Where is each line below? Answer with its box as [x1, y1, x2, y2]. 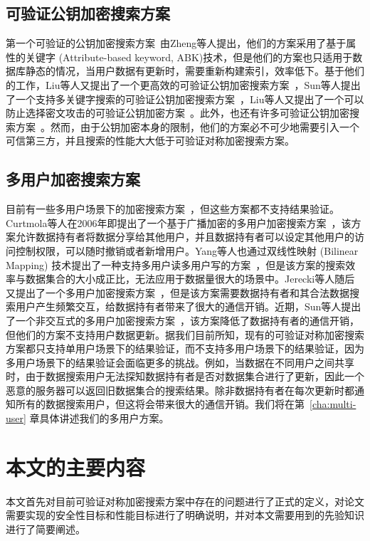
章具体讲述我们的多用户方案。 [29, 411, 169, 426]
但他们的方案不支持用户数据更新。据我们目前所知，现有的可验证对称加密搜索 [6, 327, 364, 342]
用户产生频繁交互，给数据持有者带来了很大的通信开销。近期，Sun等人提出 [15, 299, 361, 314]
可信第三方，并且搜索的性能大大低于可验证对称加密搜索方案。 [6, 133, 295, 148]
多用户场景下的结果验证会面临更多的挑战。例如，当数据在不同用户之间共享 [6, 354, 354, 369]
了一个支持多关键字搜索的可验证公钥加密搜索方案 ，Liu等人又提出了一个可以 [6, 91, 364, 106]
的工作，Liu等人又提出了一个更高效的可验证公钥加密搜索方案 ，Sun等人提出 [6, 77, 361, 92]
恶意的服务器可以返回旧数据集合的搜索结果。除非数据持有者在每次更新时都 [6, 382, 354, 397]
